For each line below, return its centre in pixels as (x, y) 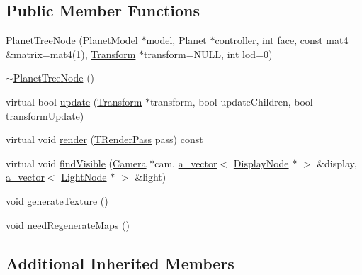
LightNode (84, 177)
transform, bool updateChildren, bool (232, 101)
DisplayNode (261, 163)
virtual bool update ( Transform (74, 101)
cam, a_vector (186, 163)
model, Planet (176, 40)
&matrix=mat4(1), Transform (71, 54)
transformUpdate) (45, 115)
